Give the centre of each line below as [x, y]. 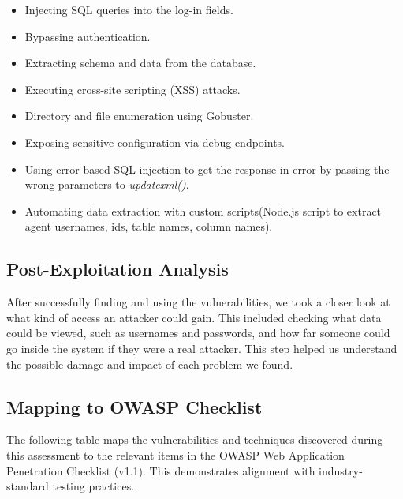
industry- [341, 470]
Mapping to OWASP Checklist [134, 406]
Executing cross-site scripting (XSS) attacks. [132, 89]
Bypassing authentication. [88, 36]
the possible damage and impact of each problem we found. [150, 364]
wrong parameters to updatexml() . [107, 184]
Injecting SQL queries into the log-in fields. [129, 9]
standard [28, 486]
